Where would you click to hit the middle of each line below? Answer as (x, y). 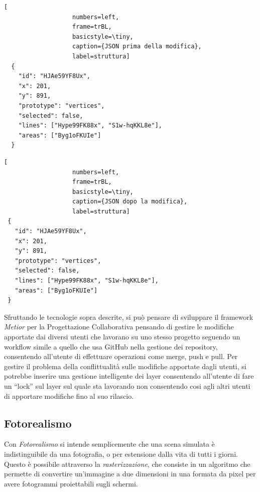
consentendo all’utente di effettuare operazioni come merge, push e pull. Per (121, 356)
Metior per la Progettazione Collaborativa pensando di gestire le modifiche (119, 327)
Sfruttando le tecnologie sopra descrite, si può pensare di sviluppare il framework (129, 317)
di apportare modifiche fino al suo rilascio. (69, 396)
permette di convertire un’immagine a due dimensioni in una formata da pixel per (130, 474)
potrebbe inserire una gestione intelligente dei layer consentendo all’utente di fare (129, 376)
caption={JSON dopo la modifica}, (130, 202)
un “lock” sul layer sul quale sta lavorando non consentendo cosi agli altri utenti (127, 385)
